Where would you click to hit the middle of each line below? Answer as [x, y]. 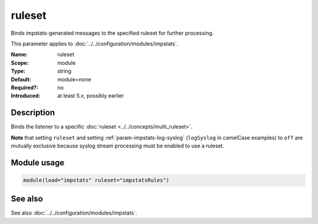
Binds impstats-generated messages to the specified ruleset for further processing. [112, 33]
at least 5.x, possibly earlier [91, 96]
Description [33, 113]
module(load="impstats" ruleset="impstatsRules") [96, 180]
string [64, 71]
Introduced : [26, 96]
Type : [18, 71]
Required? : [24, 87]
